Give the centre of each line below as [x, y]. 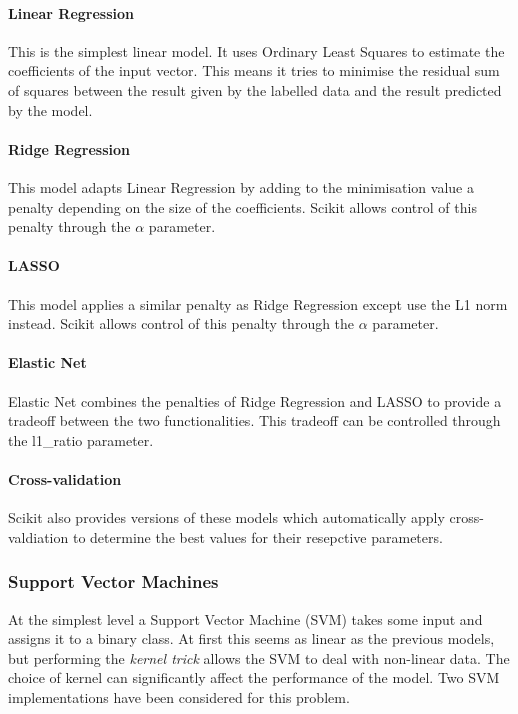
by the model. [50, 109]
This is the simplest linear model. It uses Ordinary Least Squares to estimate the [256, 50]
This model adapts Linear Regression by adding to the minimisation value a [241, 186]
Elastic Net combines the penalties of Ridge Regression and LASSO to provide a [255, 400]
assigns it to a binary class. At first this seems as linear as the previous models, [251, 638]
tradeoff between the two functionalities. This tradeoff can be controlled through [254, 420]
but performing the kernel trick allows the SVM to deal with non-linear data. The [259, 657]
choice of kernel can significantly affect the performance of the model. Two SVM [254, 677]
